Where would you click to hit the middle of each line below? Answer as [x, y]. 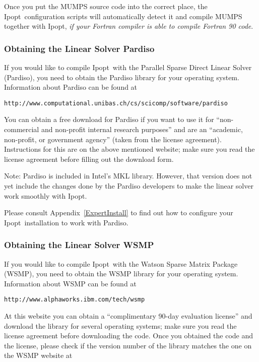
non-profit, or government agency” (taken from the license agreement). [113, 139]
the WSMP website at [38, 355]
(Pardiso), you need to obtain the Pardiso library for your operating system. [122, 77]
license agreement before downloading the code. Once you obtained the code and [129, 336]
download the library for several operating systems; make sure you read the [120, 325]
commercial [22, 129]
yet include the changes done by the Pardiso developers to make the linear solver [129, 186]
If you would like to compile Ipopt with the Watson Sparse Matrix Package [121, 263]
